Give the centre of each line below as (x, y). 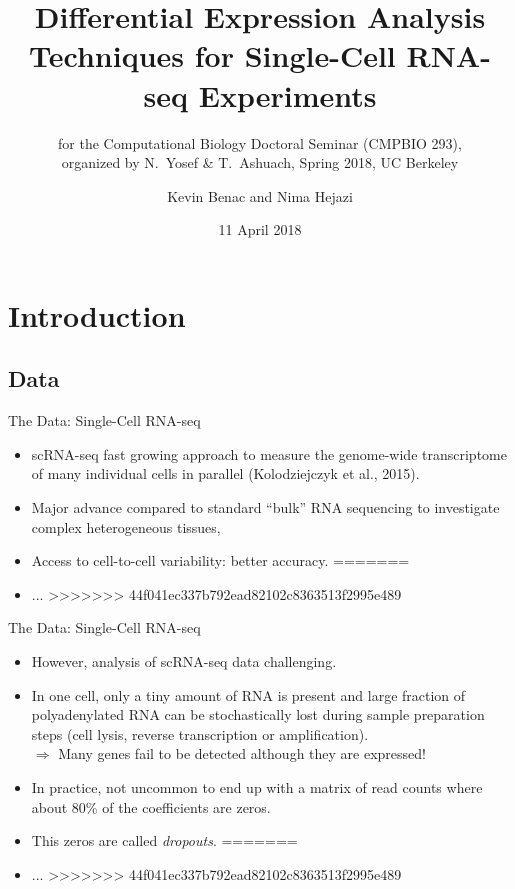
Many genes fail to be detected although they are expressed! (242, 753)
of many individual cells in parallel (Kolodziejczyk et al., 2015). (225, 473)
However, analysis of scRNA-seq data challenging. (184, 661)
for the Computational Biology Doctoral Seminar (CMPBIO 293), (260, 142)
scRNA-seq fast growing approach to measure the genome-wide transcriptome (269, 453)
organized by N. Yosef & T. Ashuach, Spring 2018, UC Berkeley (260, 162)
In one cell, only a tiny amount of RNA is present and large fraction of (248, 694)
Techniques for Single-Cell (212, 55)
